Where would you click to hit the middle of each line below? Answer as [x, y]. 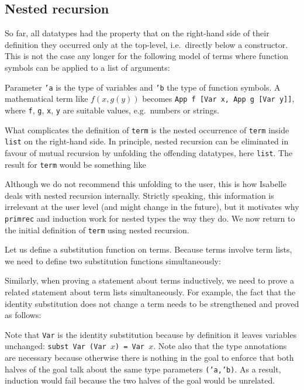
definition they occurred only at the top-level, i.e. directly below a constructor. [146, 44]
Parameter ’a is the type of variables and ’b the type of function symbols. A [143, 87]
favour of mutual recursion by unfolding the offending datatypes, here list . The [149, 152]
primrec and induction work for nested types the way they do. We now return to [150, 218]
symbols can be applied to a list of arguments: [87, 67]
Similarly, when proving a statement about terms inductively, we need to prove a [149, 280]
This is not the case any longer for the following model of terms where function [147, 56]
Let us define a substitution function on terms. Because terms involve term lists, [148, 249]
